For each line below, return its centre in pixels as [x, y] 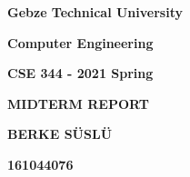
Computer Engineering [80, 42]
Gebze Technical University [95, 12]
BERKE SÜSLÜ [60, 134]
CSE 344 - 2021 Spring [80, 73]
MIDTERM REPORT [78, 103]
